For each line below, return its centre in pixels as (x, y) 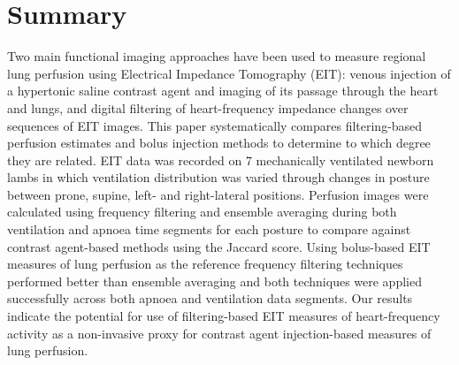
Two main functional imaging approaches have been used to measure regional (217, 56)
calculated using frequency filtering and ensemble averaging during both (202, 212)
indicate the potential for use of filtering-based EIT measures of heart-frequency (224, 316)
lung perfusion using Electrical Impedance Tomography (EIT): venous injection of (229, 73)
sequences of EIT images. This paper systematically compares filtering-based (215, 125)
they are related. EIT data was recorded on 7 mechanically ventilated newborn (221, 160)
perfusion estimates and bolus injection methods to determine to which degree (219, 143)
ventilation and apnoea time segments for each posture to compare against (209, 229)
